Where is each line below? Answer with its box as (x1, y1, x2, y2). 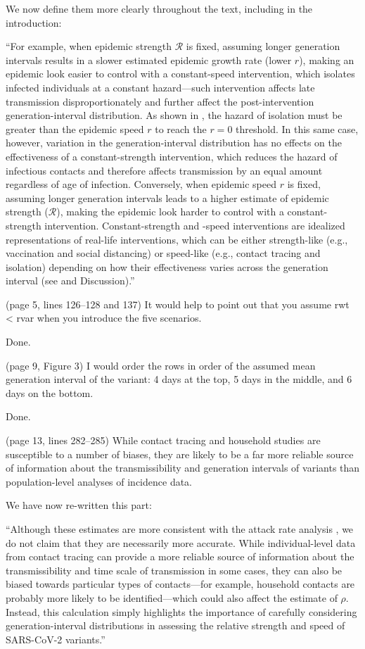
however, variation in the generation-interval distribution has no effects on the (6, 135, 342, 150)
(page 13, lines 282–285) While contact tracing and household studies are (6, 433, 321, 448)
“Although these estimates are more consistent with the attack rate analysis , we (6, 522, 354, 536)
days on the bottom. (6, 385, 94, 400)
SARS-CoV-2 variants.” (6, 631, 105, 646)
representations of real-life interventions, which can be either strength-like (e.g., (6, 232, 348, 246)
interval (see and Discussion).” (6, 273, 135, 288)
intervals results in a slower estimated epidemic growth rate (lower (6, 52, 292, 67)
